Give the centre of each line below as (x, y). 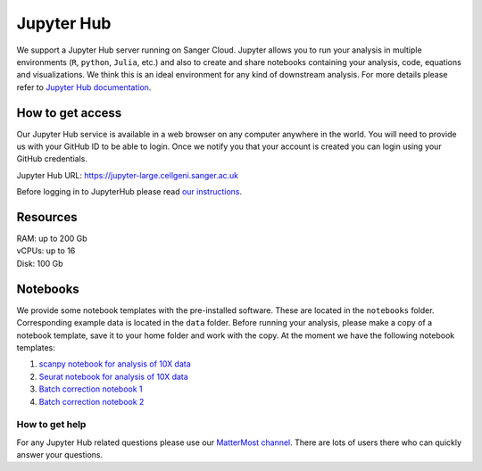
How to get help (51, 425)
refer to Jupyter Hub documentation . (84, 87)
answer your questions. (60, 455)
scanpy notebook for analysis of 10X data (115, 364)
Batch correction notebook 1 (91, 389)
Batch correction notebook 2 (91, 401)
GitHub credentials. (52, 159)
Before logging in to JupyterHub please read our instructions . (129, 192)
